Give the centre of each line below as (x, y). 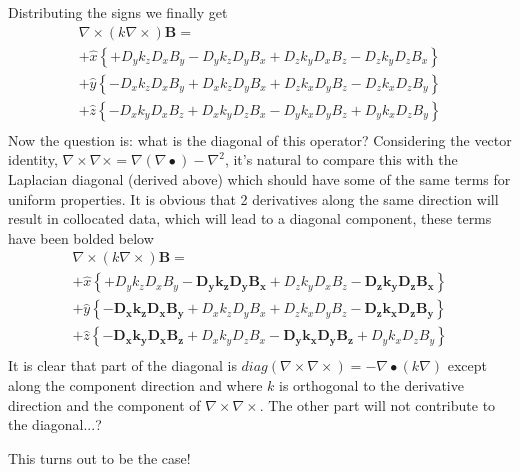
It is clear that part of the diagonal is (122, 365)
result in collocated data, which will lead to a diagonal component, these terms (250, 218)
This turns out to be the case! (99, 457)
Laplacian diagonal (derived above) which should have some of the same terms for (259, 178)
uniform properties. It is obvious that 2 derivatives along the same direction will (253, 198)
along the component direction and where (135, 385)
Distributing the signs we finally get (118, 12)
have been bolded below (81, 237)
